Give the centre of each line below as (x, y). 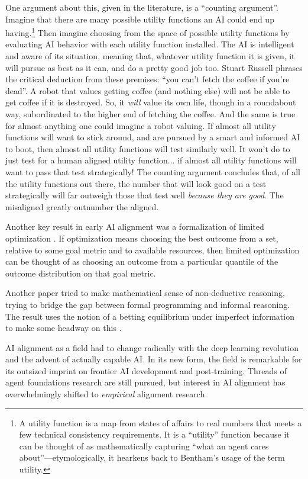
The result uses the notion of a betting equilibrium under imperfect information (150, 316)
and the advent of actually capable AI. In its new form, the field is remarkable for (154, 359)
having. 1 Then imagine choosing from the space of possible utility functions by (147, 32)
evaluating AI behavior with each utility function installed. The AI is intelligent (150, 44)
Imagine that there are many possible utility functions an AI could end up (140, 19)
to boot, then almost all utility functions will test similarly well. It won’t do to (148, 148)
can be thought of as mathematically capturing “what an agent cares (144, 446)
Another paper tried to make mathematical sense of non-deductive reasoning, (145, 293)
